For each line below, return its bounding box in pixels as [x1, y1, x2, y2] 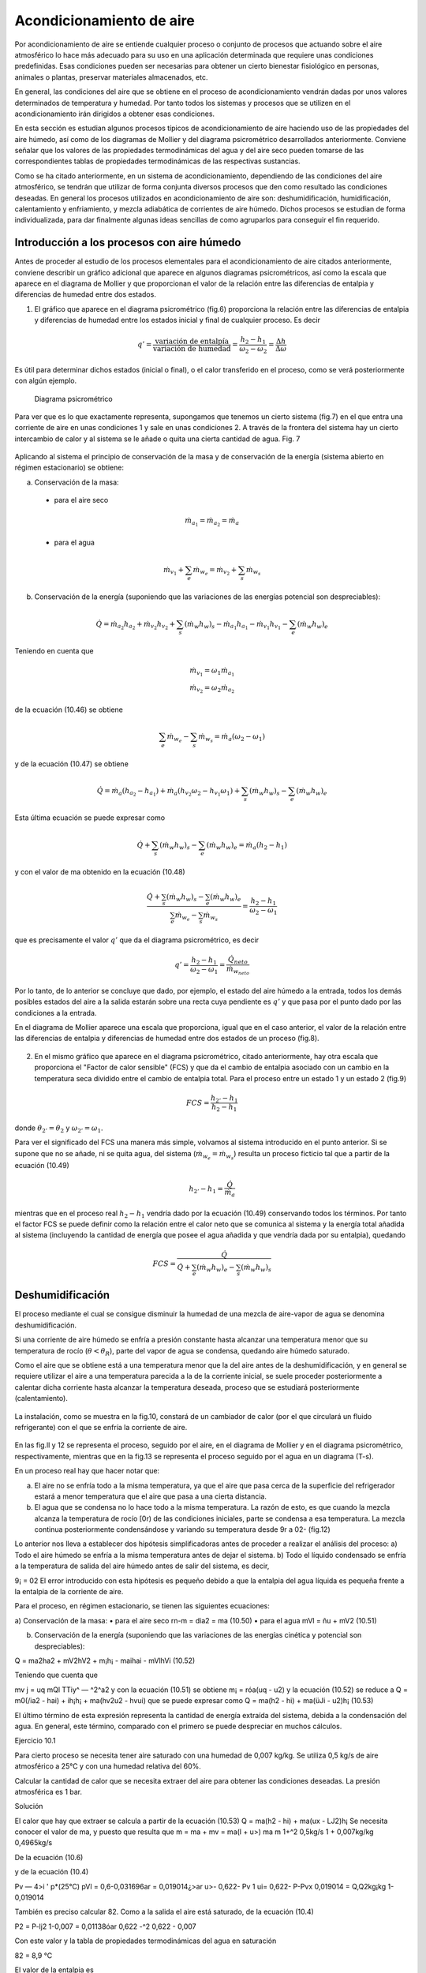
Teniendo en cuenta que [14, 646, 94, 656]
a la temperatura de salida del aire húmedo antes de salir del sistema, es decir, [14, 1561, 270, 1571]
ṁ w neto [226, 964, 250, 976]
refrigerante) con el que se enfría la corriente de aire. [14, 1422, 188, 1432]
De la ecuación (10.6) [14, 1852, 84, 1862]
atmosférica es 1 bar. [14, 1787, 83, 1796]
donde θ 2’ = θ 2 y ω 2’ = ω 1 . [14, 1123, 103, 1134]
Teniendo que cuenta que [14, 1670, 99, 1680]
